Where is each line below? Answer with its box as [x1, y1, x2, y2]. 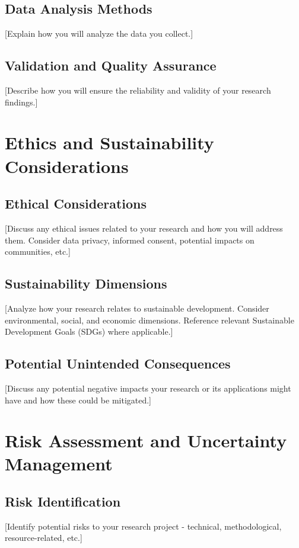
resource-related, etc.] [5, 531, 82, 544]
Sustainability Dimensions [5, 274, 167, 293]
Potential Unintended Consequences [5, 354, 231, 373]
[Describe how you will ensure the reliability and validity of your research [5, 84, 271, 96]
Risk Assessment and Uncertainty [5, 428, 287, 453]
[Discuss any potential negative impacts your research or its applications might [5, 382, 291, 394]
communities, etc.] [5, 245, 71, 258]
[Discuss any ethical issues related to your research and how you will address [5, 222, 283, 234]
